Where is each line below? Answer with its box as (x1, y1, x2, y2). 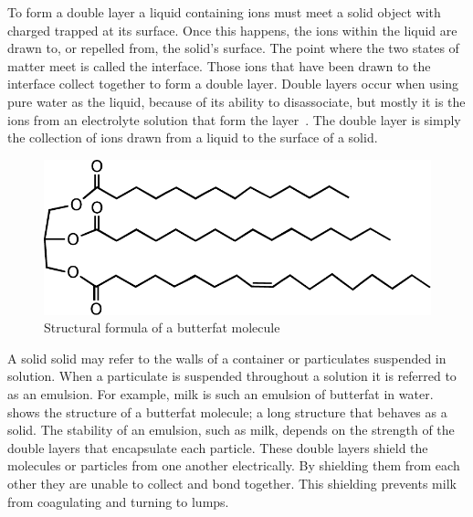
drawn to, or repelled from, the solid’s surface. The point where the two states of (7, 38, 459, 58)
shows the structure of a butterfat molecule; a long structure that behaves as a (7, 402, 447, 421)
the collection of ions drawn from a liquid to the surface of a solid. (7, 128, 378, 147)
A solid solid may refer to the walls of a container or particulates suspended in (7, 348, 447, 367)
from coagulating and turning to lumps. (7, 491, 229, 511)
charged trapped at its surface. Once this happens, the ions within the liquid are (7, 20, 457, 39)
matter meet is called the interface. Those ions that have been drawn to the (7, 56, 431, 75)
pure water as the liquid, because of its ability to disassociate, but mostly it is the (7, 91, 466, 111)
